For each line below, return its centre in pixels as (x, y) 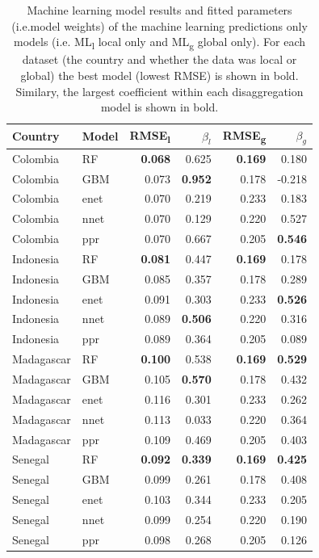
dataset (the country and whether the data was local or (159, 59)
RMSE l (150, 136)
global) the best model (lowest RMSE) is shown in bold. (159, 75)
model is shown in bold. (159, 107)
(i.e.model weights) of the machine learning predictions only (159, 25)
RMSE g (244, 136)
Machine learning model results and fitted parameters (159, 10)
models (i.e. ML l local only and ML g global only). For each (159, 42)
